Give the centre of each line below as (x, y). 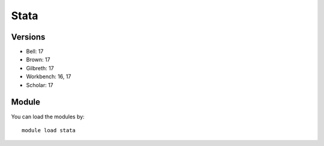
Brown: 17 (38, 59)
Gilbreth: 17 (40, 68)
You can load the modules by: (48, 117)
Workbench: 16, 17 (49, 77)
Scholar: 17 (40, 85)
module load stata (49, 130)
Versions (28, 37)
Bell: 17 (35, 52)
